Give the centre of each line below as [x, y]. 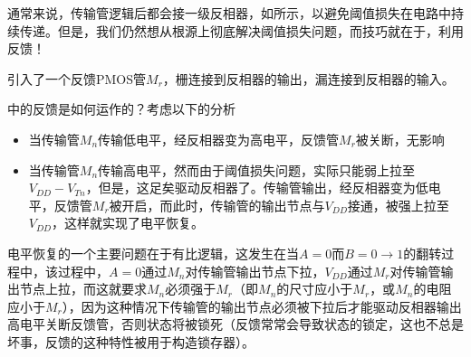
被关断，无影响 [400, 139]
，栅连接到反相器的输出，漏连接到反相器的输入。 [308, 78]
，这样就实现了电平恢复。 [128, 223]
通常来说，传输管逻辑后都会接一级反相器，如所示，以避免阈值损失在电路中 [229, 13]
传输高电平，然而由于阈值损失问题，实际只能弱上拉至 [257, 169]
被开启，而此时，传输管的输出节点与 [217, 205]
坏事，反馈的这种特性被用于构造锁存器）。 [131, 341]
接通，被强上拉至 [398, 205]
